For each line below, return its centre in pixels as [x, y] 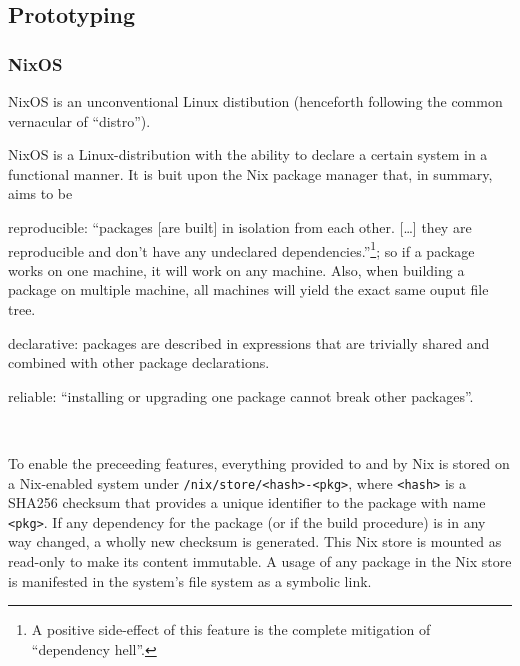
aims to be [40, 193]
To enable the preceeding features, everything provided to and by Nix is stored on [259, 462]
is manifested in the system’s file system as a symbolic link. [190, 580]
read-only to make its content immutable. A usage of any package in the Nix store [260, 561]
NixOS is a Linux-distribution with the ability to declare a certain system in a [248, 154]
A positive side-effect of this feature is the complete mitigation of [231, 629]
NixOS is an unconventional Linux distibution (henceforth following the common [255, 101]
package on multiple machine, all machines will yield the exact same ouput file [248, 289]
